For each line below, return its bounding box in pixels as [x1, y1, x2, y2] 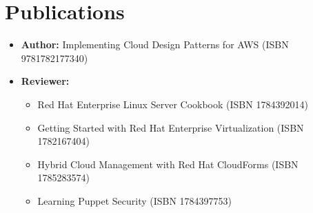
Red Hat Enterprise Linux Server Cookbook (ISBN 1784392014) [37, 97, 308, 111]
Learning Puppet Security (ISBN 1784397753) [37, 193, 232, 207]
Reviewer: [21, 74, 70, 88]
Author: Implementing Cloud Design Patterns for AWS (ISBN [21, 37, 289, 52]
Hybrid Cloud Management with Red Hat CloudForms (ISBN [37, 156, 299, 171]
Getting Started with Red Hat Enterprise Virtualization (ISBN [37, 120, 304, 134]
